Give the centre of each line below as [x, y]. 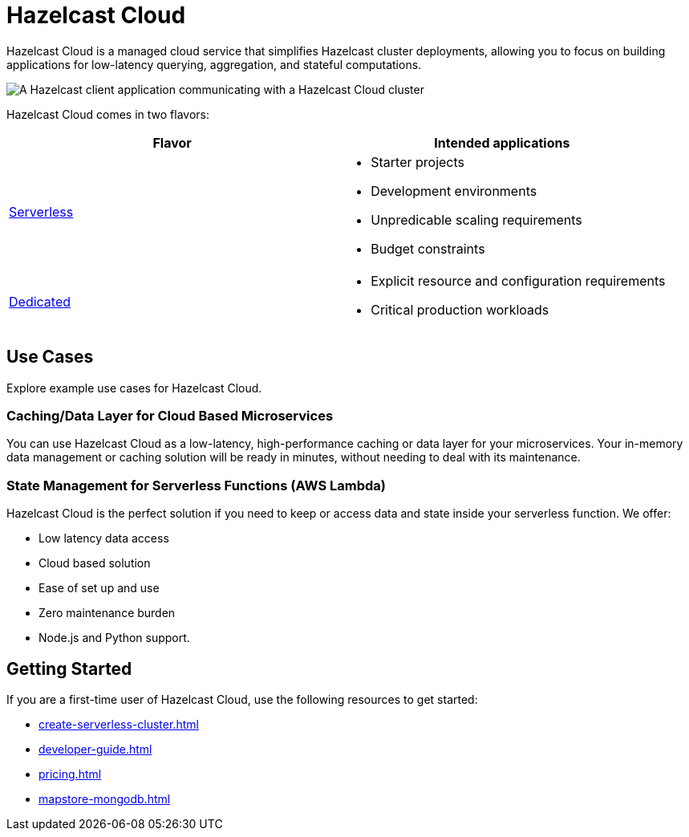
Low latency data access [104, 538]
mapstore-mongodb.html [105, 798]
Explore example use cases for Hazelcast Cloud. [134, 388]
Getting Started [69, 668]
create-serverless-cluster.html [119, 724]
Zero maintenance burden [107, 613]
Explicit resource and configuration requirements [518, 280]
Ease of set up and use [99, 588]
